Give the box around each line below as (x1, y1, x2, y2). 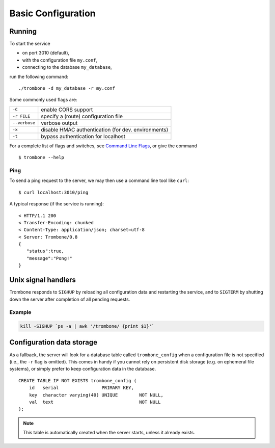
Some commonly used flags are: (9, 97, 77, 103)
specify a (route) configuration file (41, 113, 123, 120)
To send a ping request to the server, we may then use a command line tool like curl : (9, 177, 189, 183)
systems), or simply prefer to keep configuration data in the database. (9, 366, 156, 372)
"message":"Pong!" (26, 255, 72, 261)
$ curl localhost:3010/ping (18, 189, 89, 195)
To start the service (9, 41, 50, 47)
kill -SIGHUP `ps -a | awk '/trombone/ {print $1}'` (20, 324, 155, 329)
